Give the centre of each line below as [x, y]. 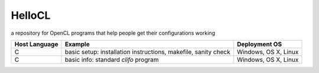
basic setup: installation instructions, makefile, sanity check [147, 52]
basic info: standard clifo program [112, 59]
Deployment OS [259, 44]
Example [77, 44]
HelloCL [31, 15]
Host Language [36, 44]
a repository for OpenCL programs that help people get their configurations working [113, 33]
